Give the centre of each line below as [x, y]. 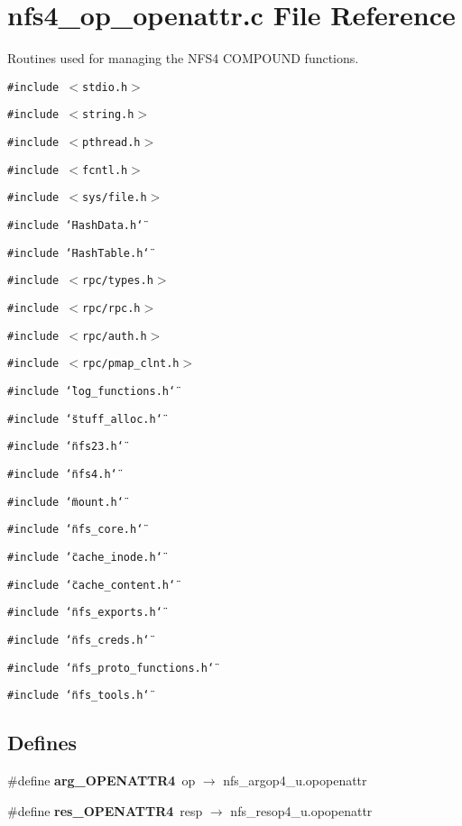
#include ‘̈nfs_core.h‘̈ [75, 530]
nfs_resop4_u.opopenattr [301, 810]
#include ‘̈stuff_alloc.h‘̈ [85, 419]
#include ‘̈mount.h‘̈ [65, 502]
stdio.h [105, 87]
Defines [42, 743]
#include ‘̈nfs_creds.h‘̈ [79, 640]
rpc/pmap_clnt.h [131, 364]
